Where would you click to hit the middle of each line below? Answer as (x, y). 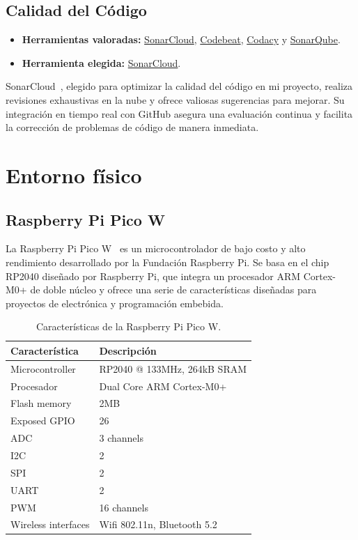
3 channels (121, 438)
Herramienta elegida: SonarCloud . (101, 62)
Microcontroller (43, 368)
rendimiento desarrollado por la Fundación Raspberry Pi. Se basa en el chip (168, 262)
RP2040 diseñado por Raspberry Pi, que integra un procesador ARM (153, 276)
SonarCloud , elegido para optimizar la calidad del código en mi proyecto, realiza (179, 86)
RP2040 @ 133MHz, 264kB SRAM (173, 368)
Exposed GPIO (43, 421)
